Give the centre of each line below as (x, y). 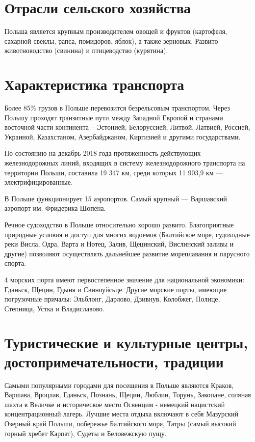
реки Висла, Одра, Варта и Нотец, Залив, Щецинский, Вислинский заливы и (119, 244)
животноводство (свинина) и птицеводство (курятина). (86, 50)
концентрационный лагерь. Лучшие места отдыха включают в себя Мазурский (122, 414)
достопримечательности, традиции (114, 361)
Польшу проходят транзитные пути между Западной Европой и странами (114, 117)
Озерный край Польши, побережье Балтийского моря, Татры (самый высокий (120, 423)
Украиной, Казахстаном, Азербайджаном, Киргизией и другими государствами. (123, 136)
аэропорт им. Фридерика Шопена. (55, 208)
